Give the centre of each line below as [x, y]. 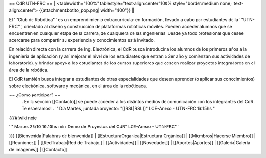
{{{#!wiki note [23, 118]
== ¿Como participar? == [35, 95]
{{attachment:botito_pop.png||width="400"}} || [87, 10]
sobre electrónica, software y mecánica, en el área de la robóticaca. [78, 86]
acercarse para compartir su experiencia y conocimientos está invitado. [82, 40]
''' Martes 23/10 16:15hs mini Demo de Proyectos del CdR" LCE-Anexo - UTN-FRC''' [94, 127]
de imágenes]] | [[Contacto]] [38, 150]
